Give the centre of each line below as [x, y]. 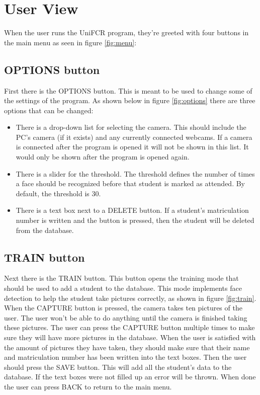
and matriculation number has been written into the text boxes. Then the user [125, 357]
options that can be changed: [49, 110]
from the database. [45, 230]
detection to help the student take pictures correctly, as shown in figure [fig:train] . [130, 298]
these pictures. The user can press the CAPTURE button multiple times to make [129, 327]
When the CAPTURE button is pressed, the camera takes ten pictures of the [123, 308]
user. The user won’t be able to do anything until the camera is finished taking [126, 317]
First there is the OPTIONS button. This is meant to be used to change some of [128, 90]
